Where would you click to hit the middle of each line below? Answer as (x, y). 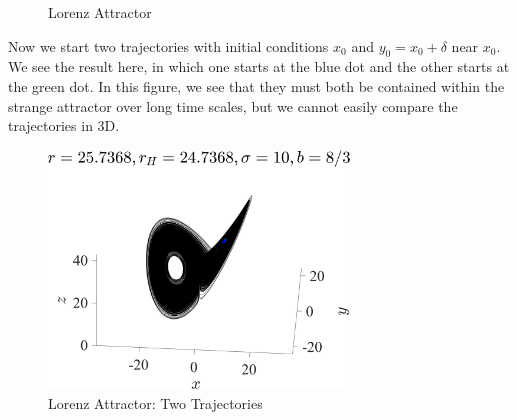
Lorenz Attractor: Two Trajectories (155, 402)
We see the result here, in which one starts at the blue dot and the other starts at (259, 66)
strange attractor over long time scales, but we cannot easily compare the (233, 105)
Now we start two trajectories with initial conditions (168, 45)
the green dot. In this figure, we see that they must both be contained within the (256, 85)
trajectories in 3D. (64, 125)
